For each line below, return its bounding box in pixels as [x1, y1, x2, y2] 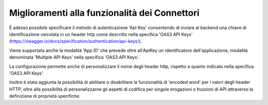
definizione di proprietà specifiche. [9, 93, 81, 99]
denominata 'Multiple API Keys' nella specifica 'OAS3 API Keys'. [9, 54, 139, 60]
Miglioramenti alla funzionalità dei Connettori [9, 7, 200, 18]
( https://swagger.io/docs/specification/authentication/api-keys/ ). [9, 38, 142, 44]
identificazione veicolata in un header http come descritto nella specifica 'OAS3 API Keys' [9, 31, 193, 37]
